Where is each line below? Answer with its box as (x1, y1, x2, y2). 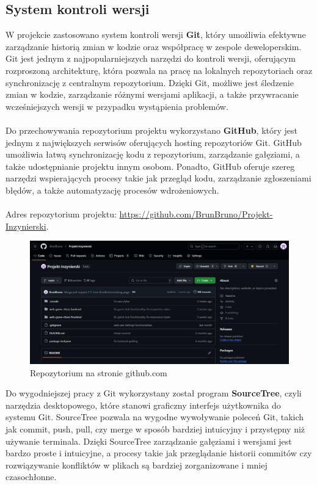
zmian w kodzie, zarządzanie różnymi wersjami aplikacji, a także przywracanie (5, 88, 299, 101)
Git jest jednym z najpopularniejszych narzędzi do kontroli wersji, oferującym (5, 52, 296, 65)
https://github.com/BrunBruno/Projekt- (119, 208, 273, 221)
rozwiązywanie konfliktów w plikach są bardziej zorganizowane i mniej (5, 458, 268, 471)
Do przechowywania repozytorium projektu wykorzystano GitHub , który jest (5, 123, 297, 136)
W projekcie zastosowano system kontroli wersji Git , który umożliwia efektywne (5, 28, 306, 41)
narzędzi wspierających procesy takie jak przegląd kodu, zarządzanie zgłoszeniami (5, 172, 312, 184)
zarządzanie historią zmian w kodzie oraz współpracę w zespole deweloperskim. (5, 40, 302, 53)
